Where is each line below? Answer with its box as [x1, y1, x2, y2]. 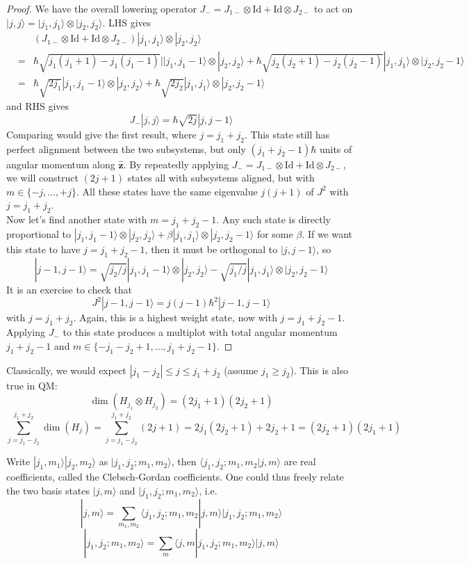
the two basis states [6, 483, 90, 497]
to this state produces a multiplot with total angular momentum [63, 325, 338, 339]
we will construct [6, 170, 79, 185]
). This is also [290, 362, 348, 377]
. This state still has [244, 127, 330, 141]
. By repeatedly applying [123, 156, 229, 171]
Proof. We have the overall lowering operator [6, 1, 197, 15]
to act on [314, 1, 353, 15]
